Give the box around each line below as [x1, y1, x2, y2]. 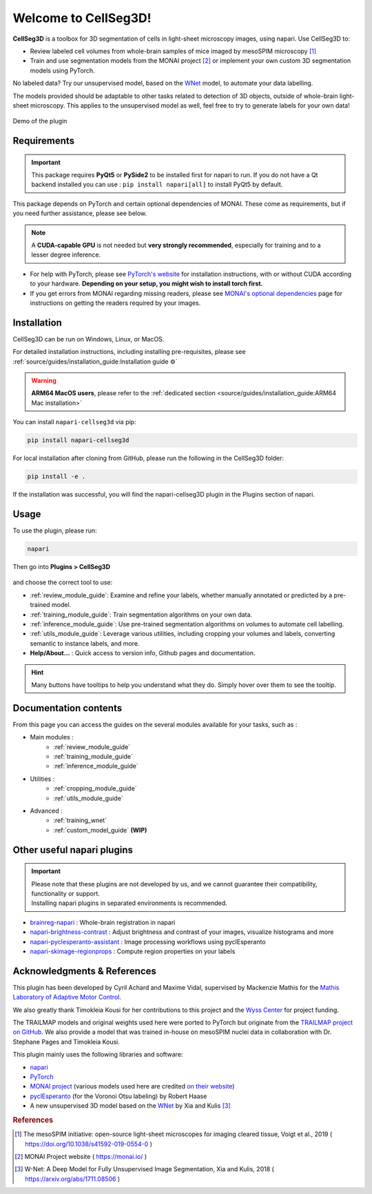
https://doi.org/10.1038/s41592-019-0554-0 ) [25, 1140, 153, 1148]
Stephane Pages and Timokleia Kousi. [12, 1037, 121, 1046]
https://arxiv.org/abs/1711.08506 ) [25, 1175, 121, 1183]
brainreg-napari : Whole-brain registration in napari [30, 918, 176, 926]
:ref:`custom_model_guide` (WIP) [53, 826, 147, 834]
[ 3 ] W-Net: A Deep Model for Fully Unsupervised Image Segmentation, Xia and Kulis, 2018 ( [14, 1165, 275, 1173]
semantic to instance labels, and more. [30, 639, 140, 648]
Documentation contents [12, 702, 123, 714]
